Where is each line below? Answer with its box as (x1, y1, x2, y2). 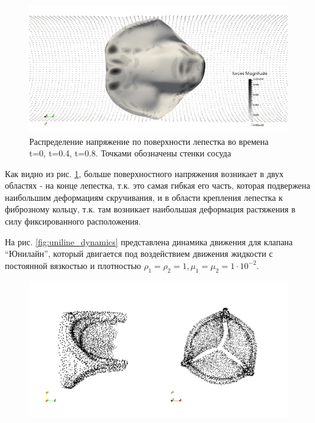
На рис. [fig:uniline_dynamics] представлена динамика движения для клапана (5, 235, 293, 248)
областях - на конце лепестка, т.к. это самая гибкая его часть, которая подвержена (5, 179, 311, 192)
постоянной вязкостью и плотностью (5, 259, 141, 271)
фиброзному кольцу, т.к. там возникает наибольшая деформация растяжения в (5, 203, 296, 215)
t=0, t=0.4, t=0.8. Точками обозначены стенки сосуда (29, 147, 232, 159)
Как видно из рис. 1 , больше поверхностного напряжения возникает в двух (5, 167, 284, 180)
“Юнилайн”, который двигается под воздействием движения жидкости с (5, 247, 273, 260)
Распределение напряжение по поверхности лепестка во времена (29, 135, 269, 147)
